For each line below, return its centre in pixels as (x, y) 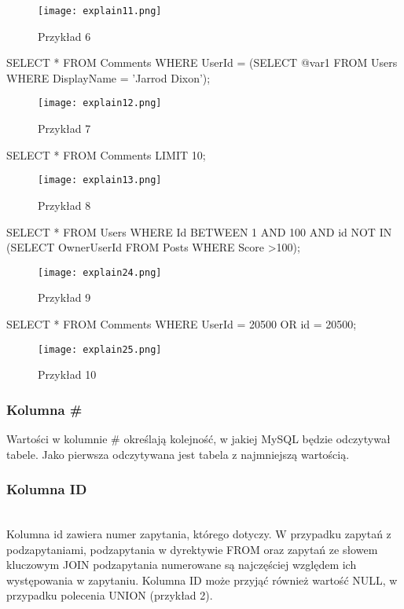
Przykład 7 (64, 128)
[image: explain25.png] (100, 349)
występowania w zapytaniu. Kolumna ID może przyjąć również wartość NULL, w (202, 580)
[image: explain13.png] (100, 180)
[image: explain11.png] (100, 11)
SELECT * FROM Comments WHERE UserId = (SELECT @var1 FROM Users (202, 62)
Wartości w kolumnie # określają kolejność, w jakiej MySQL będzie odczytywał (198, 439)
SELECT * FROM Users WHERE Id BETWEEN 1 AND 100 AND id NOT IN (199, 231)
